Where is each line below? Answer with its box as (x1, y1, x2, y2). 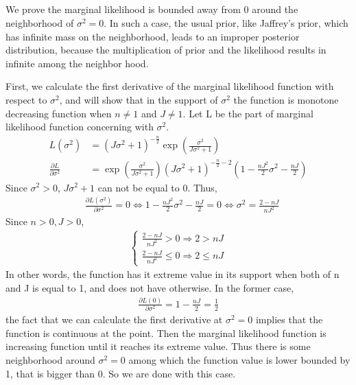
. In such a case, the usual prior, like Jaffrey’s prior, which (104, 15, 348, 30)
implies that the (255, 312, 323, 327)
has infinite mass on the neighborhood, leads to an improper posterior (5, 29, 300, 43)
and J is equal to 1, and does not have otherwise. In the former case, (5, 280, 294, 294)
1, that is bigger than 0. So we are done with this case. (5, 366, 236, 380)
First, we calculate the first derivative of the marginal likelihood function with (5, 79, 334, 93)
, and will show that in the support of (59, 92, 218, 106)
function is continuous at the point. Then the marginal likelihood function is (5, 325, 327, 340)
